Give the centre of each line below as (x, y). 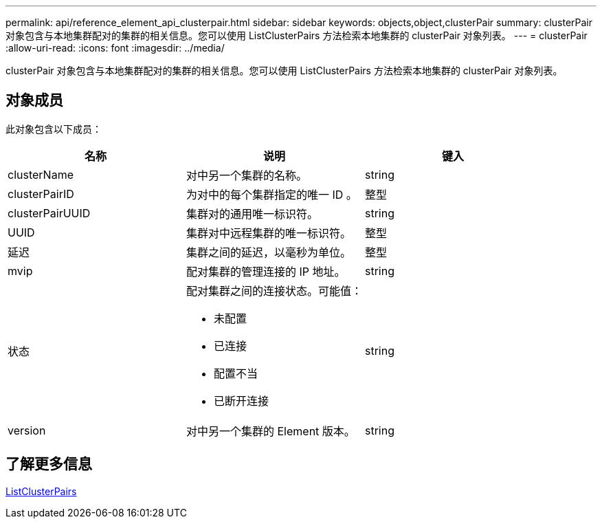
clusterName (41, 174)
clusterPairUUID (49, 213)
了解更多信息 (49, 464)
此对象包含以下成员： (54, 129)
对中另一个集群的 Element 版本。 (271, 431)
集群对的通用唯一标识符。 (253, 214)
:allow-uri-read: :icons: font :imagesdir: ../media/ (115, 48)
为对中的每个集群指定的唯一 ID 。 (272, 194)
